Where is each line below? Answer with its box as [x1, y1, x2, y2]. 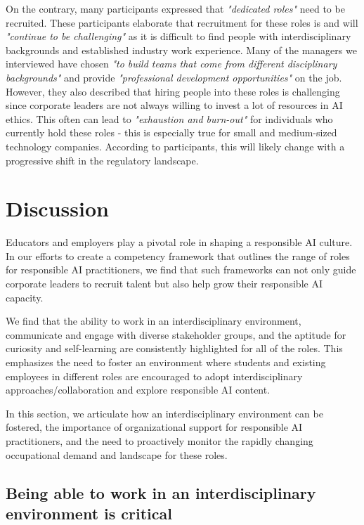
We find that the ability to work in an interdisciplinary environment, [6, 313, 301, 328]
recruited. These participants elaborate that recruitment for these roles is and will [6, 15, 358, 30]
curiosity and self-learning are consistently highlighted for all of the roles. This [6, 341, 343, 356]
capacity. [6, 290, 44, 304]
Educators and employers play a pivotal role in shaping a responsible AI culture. [6, 235, 353, 249]
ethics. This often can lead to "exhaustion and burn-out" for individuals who [6, 111, 333, 126]
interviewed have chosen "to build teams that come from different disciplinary [6, 56, 337, 71]
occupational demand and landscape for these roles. [6, 447, 228, 462]
